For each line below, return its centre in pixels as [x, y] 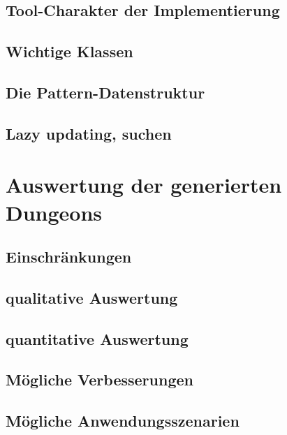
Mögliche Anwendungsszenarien [123, 421]
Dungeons [54, 212]
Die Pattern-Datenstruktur [105, 92]
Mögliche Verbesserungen [100, 379]
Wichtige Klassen [69, 51]
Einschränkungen [69, 257]
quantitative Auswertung [97, 338]
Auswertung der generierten [144, 185]
